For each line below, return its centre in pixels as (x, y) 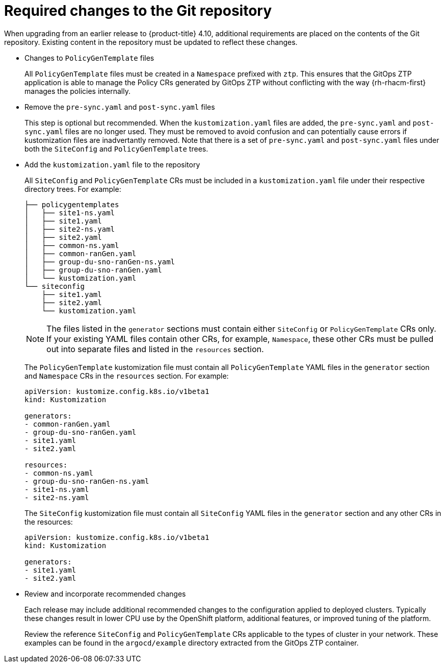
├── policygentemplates (72, 204)
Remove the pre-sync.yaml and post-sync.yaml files (120, 107)
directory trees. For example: (73, 189)
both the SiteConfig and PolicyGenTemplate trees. (116, 149)
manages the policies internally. (77, 91)
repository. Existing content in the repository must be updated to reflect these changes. (151, 42)
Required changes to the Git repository (138, 11)
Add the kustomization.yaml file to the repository (112, 164)
